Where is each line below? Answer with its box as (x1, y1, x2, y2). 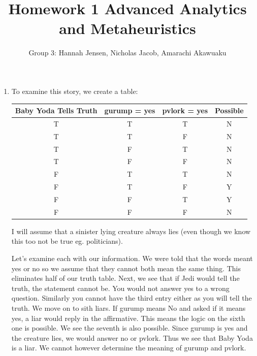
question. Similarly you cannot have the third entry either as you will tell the (11, 293, 252, 303)
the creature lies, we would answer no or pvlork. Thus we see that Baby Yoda (11, 332, 253, 343)
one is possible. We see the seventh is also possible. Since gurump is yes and (11, 322, 248, 333)
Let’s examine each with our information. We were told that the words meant (11, 253, 253, 264)
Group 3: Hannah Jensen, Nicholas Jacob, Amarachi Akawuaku (28, 47, 227, 58)
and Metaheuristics (59, 18, 196, 39)
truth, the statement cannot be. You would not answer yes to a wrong (11, 282, 230, 293)
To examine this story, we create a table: (11, 85, 138, 96)
